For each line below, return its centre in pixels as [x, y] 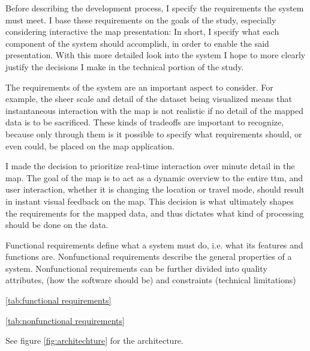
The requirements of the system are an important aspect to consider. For [139, 87]
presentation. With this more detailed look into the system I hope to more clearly [156, 55]
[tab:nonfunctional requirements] [65, 320]
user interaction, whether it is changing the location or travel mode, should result [155, 189]
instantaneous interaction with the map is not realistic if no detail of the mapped [155, 110]
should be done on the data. [57, 225]
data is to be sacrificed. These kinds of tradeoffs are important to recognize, [145, 122]
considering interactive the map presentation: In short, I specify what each [142, 31]
